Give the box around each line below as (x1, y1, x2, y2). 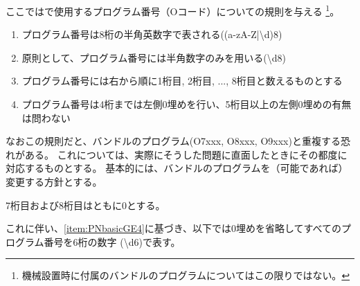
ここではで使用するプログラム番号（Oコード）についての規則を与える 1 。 (6, 2, 340, 18)
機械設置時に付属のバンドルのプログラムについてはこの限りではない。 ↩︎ (21, 268, 350, 283)
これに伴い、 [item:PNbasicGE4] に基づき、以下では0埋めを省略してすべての (6, 221, 341, 235)
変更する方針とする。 (6, 175, 102, 188)
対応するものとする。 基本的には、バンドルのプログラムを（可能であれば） (6, 161, 348, 175)
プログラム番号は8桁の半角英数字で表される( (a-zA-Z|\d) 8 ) (21, 27, 282, 42)
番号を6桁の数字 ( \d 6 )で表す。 (44, 234, 181, 249)
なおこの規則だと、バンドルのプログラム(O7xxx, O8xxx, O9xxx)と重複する (6, 134, 341, 148)
